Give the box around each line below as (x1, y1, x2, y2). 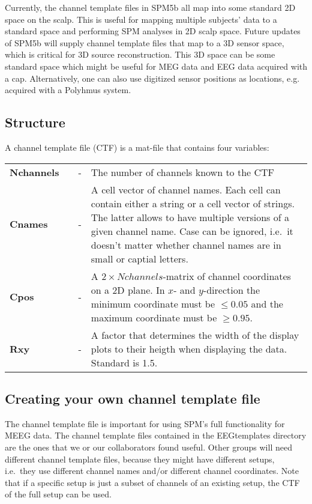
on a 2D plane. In (91, 282, 165, 297)
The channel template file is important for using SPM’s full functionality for (5, 417, 285, 430)
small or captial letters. (91, 251, 188, 266)
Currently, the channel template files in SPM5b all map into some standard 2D (5, 1, 296, 13)
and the (251, 296, 283, 311)
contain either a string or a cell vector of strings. (91, 196, 295, 210)
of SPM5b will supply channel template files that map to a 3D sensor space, (5, 36, 284, 49)
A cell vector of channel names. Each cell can (91, 182, 281, 196)
